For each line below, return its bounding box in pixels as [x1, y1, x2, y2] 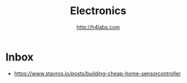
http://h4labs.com [76, 24, 120, 31]
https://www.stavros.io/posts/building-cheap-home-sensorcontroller [14, 69, 181, 77]
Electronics [69, 4, 127, 18]
